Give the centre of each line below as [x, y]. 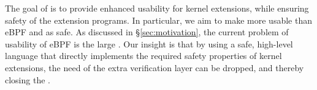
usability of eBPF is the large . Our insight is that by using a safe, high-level [149, 43]
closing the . [28, 79]
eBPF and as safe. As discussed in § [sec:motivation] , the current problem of [147, 32]
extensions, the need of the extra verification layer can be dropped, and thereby [155, 67]
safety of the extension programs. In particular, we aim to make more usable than [158, 20]
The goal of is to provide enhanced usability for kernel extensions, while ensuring [157, 8]
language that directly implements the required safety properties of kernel [143, 56]
